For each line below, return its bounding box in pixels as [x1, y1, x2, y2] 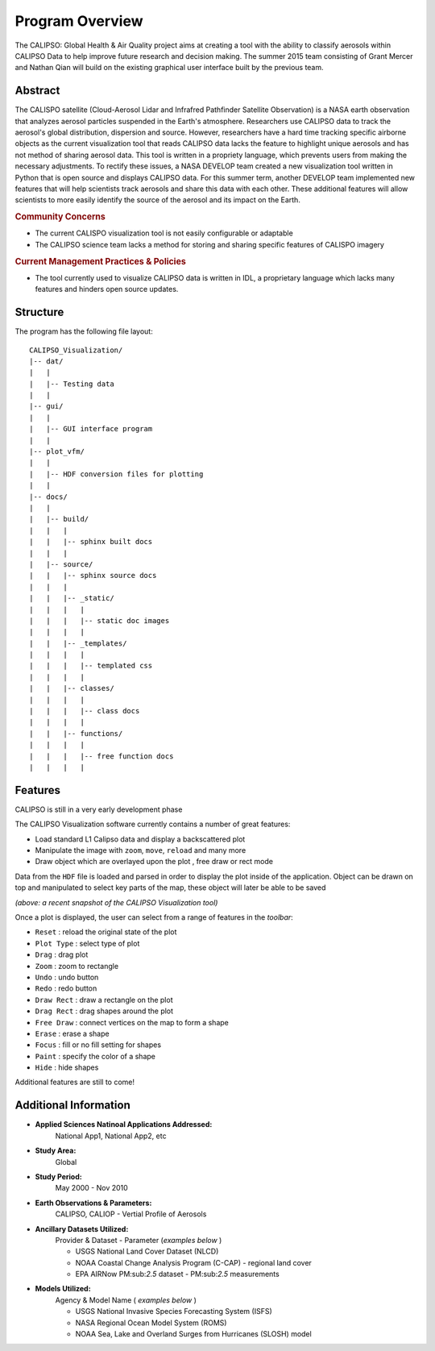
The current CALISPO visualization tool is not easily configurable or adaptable [35, 228, 293, 238]
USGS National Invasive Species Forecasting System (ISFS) [75, 1307, 273, 1316]
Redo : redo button [35, 983, 97, 993]
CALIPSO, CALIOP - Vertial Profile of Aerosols [55, 1209, 207, 1219]
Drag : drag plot [35, 950, 89, 959]
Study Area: [35, 1145, 77, 1156]
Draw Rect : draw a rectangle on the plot [35, 995, 173, 1004]
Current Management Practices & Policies [14, 256, 187, 267]
